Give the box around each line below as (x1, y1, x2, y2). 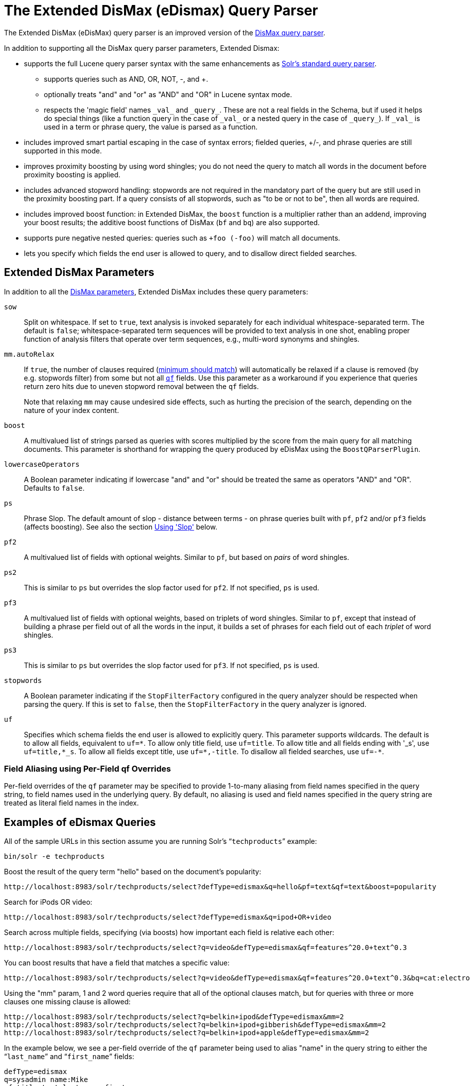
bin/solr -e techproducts (4, 852, 105, 861)
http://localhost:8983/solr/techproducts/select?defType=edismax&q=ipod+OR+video (4, 913, 332, 922)
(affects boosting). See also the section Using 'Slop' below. (24, 522, 218, 531)
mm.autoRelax (4, 350, 55, 358)
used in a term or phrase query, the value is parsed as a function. (44, 122, 258, 131)
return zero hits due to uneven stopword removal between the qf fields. (24, 382, 259, 391)
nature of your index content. (24, 406, 119, 414)
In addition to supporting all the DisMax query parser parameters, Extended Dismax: (4, 43, 280, 52)
